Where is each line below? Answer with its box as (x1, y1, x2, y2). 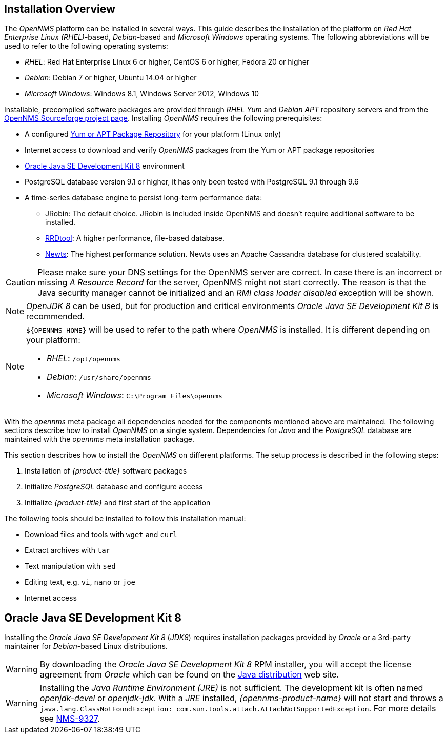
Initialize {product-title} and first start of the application (25, 498, 211, 507)
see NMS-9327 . (39, 713, 100, 724)
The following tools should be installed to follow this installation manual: (4, 514, 246, 523)
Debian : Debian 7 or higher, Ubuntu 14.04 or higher (25, 73, 197, 83)
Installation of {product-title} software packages (25, 466, 187, 476)
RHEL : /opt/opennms (47, 353, 120, 364)
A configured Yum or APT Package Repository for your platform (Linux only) (25, 130, 281, 139)
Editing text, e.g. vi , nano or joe (25, 578, 136, 587)
